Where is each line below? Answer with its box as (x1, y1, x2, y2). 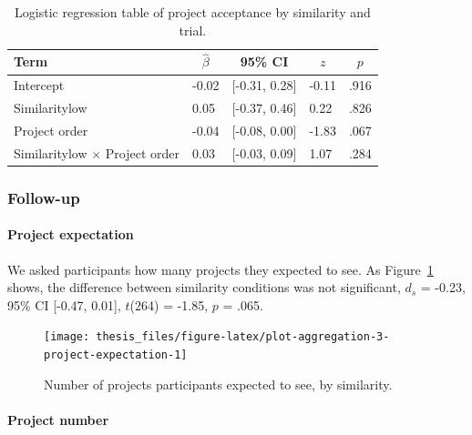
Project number (7, 410, 109, 429)
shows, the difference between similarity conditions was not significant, (7, 278, 401, 297)
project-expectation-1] (44, 348, 188, 361)
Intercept (14, 76, 65, 95)
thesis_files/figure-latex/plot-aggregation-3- (96, 330, 390, 344)
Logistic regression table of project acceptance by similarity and (15, 3, 371, 21)
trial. (179, 20, 207, 39)
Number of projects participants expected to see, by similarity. (44, 374, 393, 393)
